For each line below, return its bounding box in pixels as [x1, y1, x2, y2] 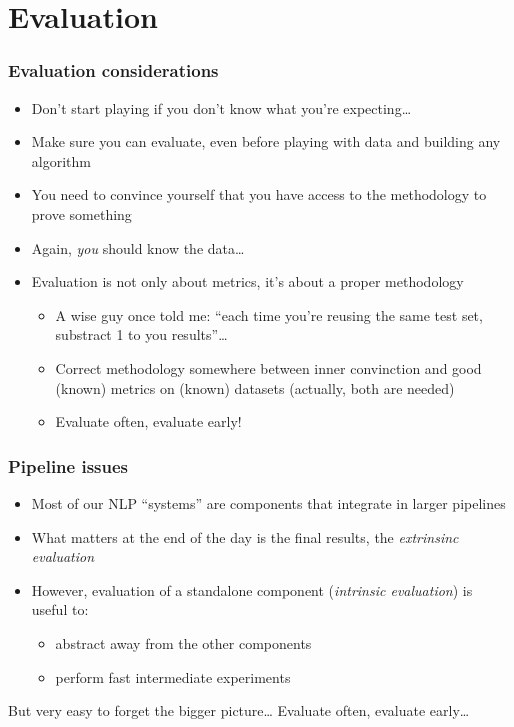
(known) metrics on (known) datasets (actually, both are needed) [55, 377, 455, 398]
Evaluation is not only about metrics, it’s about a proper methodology [31, 271, 464, 292]
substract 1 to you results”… [55, 324, 228, 345]
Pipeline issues [8, 453, 129, 478]
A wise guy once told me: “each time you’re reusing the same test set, [55, 304, 483, 325]
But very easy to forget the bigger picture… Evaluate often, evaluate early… [8, 700, 470, 721]
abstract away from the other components [55, 632, 312, 653]
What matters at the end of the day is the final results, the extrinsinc [31, 526, 459, 547]
